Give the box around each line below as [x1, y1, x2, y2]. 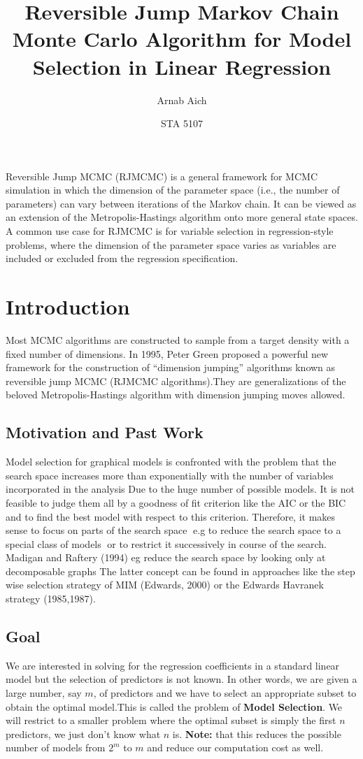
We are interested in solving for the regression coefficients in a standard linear [6, 658, 340, 672]
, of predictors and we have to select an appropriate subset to [93, 686, 357, 700]
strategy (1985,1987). [6, 591, 96, 606]
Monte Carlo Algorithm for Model [12, 24, 352, 53]
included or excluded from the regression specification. [6, 251, 239, 266]
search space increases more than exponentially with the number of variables [6, 468, 334, 482]
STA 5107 [161, 116, 203, 131]
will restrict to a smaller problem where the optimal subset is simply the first [6, 713, 336, 728]
